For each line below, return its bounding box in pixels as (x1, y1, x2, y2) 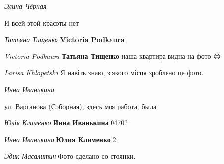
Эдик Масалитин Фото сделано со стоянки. (4, 151, 136, 161)
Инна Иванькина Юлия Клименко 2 (4, 134, 116, 144)
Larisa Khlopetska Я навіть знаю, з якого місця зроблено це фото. (4, 67, 204, 78)
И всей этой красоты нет (4, 17, 79, 28)
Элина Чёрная (4, 1, 47, 11)
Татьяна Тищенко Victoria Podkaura (4, 34, 125, 45)
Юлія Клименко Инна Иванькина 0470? (4, 117, 128, 128)
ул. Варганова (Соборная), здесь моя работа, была (4, 101, 157, 111)
